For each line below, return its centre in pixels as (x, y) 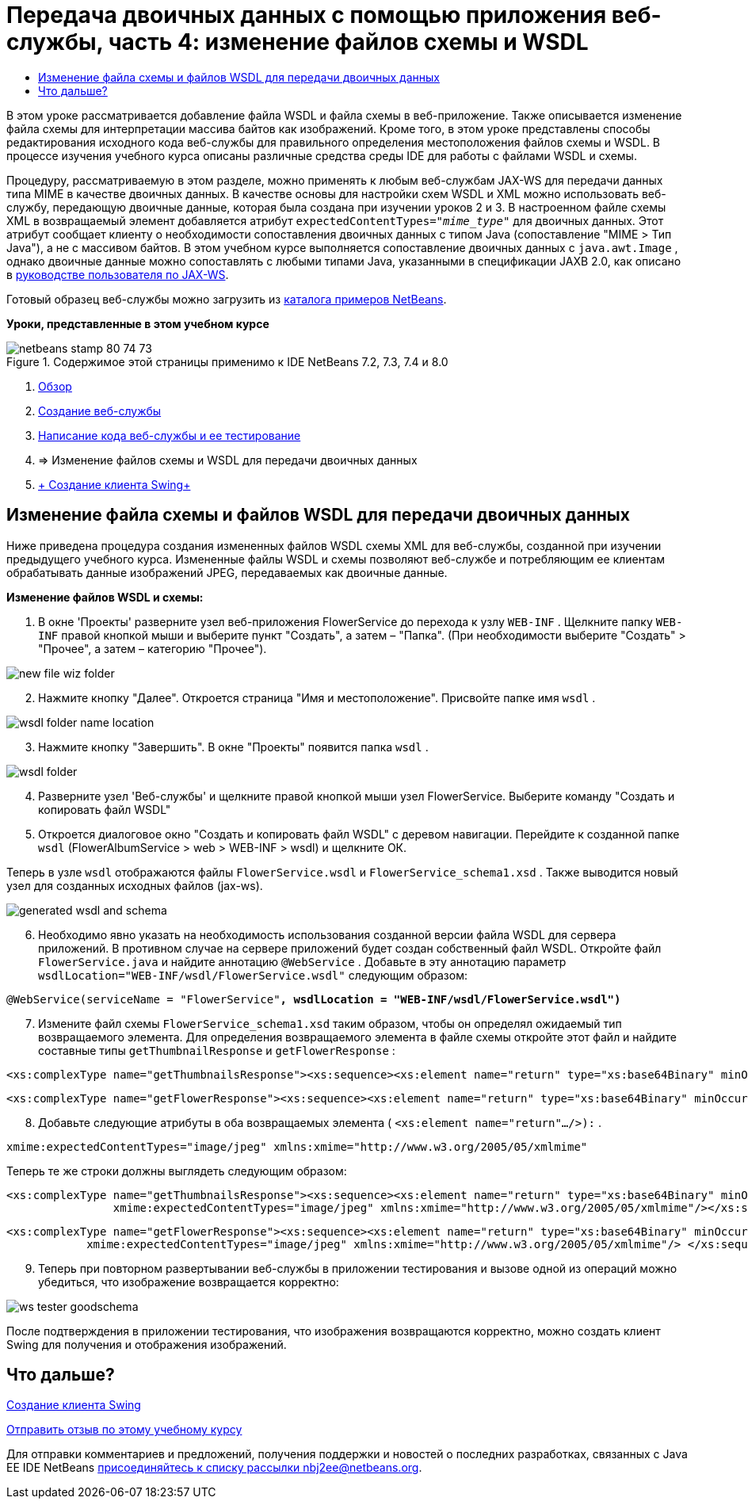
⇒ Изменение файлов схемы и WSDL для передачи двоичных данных (228, 460)
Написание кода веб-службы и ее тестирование (170, 435)
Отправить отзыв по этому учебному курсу (124, 1430)
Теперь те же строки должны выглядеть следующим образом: (177, 1171)
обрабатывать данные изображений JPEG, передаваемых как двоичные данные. (227, 572)
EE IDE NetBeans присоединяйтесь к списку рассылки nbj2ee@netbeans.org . (214, 1468)
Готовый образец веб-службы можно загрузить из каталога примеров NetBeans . (227, 299)
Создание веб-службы (100, 411)
